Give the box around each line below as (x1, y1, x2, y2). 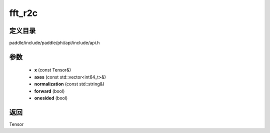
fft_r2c (9, 7, 38, 18)
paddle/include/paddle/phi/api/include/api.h (9, 40, 100, 46)
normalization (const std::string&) (34, 81, 104, 87)
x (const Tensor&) (34, 67, 71, 73)
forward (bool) (34, 88, 65, 94)
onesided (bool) (34, 95, 68, 101)
